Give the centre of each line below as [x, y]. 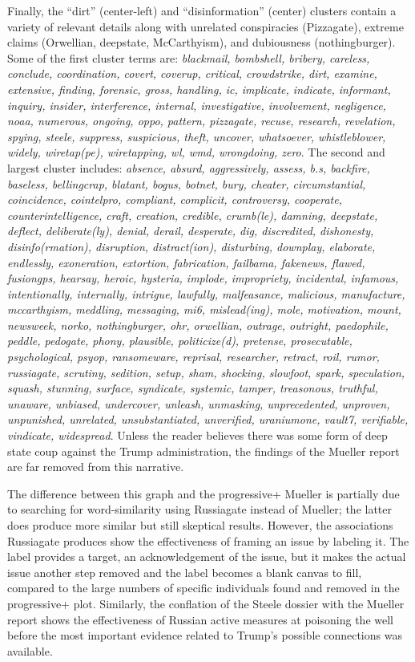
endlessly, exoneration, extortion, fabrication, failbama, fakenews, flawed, [186, 262]
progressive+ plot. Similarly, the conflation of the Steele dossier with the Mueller [206, 603]
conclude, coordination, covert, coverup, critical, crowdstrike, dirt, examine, [192, 73]
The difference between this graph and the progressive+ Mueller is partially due [203, 493]
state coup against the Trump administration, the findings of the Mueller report [203, 451]
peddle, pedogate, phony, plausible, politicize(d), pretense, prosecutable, [180, 341]
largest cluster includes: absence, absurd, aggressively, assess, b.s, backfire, [189, 167]
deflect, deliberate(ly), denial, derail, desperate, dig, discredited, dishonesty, [191, 231]
